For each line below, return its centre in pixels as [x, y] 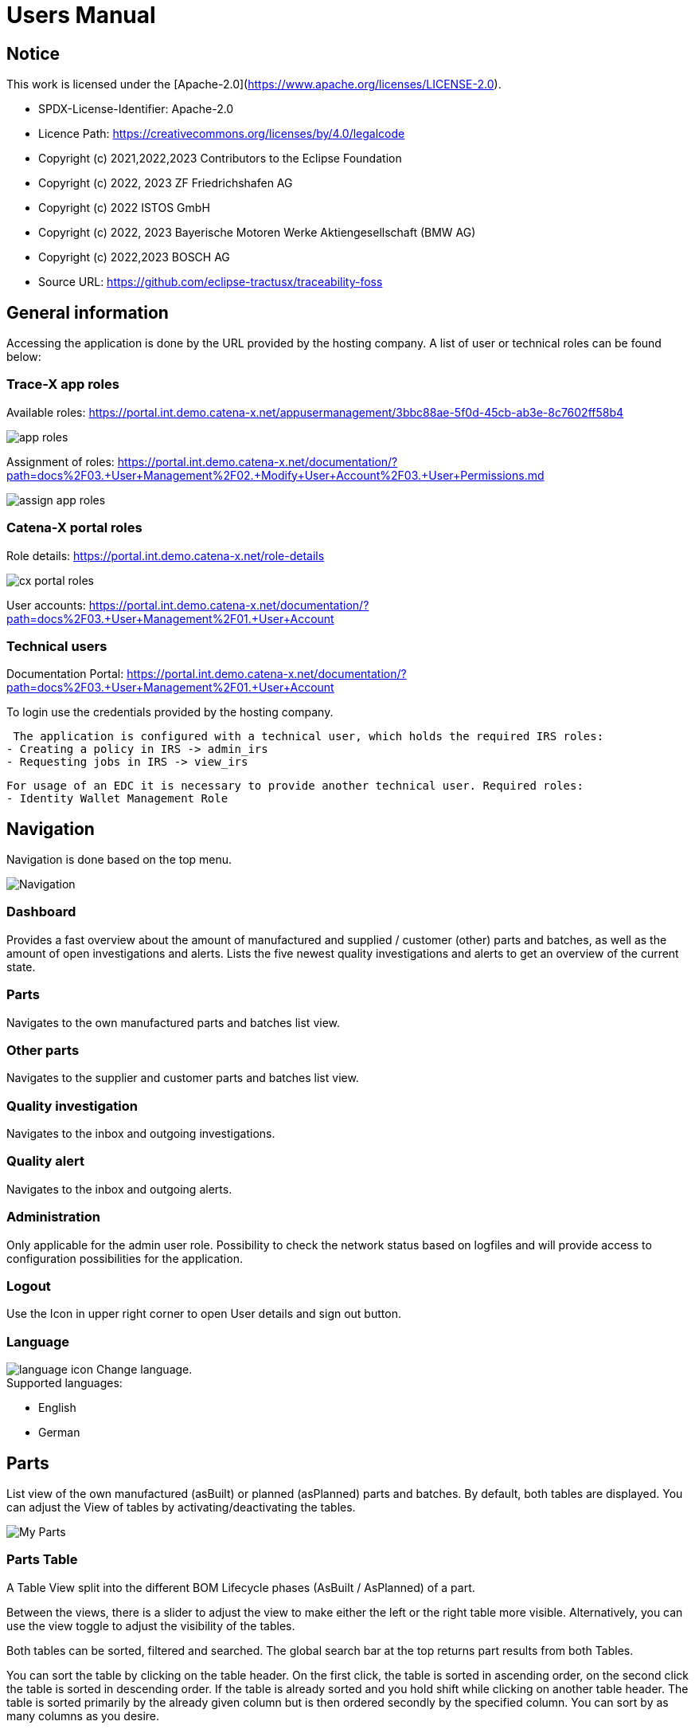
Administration [53, 1217]
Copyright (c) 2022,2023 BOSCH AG [134, 257]
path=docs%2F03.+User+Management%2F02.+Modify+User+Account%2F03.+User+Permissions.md [275, 475]
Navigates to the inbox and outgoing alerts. [119, 1189]
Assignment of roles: [61, 461]
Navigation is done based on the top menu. [119, 860]
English [57, 1408]
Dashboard [41, 912]
